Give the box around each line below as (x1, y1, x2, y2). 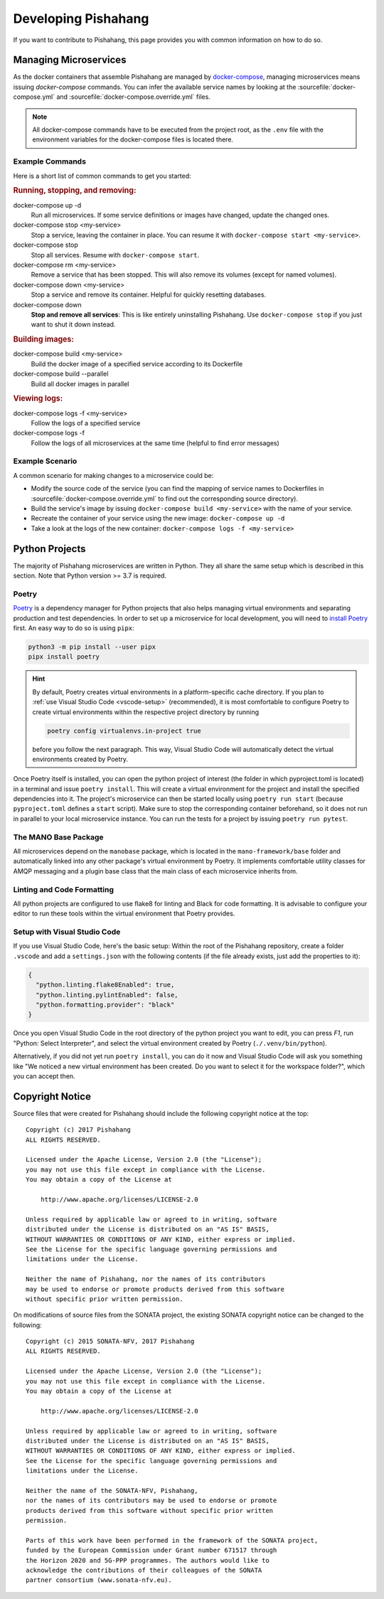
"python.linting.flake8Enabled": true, (36, 981, 175, 989)
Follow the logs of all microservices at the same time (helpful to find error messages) (31, 438, 280, 447)
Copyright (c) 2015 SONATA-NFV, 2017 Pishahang (26, 1337, 195, 1346)
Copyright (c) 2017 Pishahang (26, 1126, 132, 1134)
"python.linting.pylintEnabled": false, (36, 991, 178, 999)
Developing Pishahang (13, 11, 149, 26)
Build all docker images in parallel (31, 379, 129, 388)
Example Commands (13, 156, 87, 166)
